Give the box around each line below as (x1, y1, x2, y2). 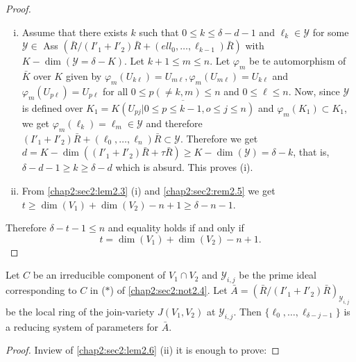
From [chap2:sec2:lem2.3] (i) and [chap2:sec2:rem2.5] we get (22, 183, 276, 197)
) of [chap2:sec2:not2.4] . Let (110, 283, 228, 297)
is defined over (22, 101, 83, 115)
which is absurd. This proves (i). (115, 160, 253, 174)
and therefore (146, 116, 203, 130)
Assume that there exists (22, 24, 128, 39)
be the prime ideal (239, 268, 316, 282)
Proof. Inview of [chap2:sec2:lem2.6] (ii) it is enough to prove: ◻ (6, 343, 280, 357)
